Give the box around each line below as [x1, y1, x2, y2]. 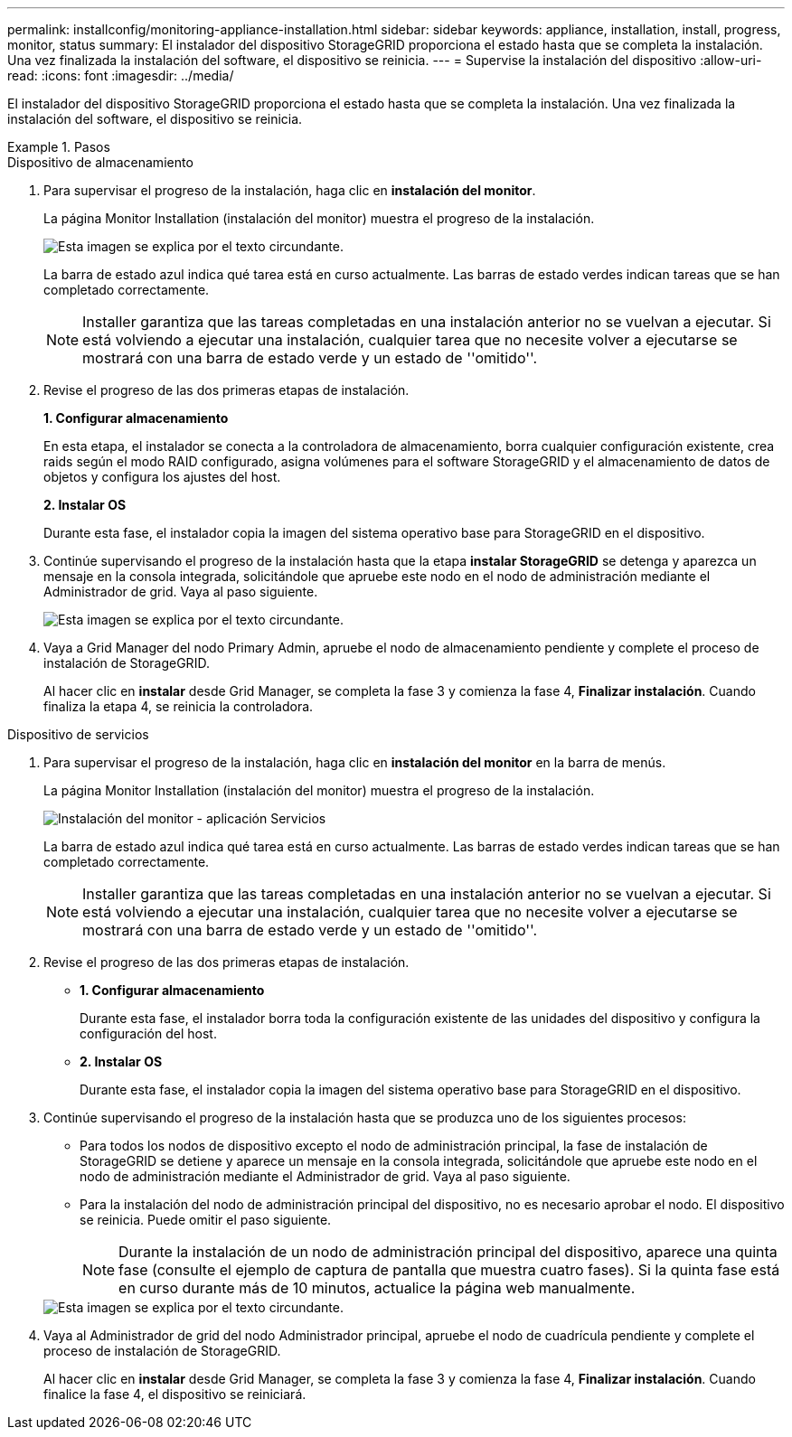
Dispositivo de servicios [7, 727, 149, 742]
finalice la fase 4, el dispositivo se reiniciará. [43, 1386, 306, 1402]
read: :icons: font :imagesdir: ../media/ [7, 68, 234, 83]
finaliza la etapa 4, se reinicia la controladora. [43, 699, 314, 714]
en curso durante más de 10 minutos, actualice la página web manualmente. [118, 1279, 636, 1297]
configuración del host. [80, 1026, 217, 1041]
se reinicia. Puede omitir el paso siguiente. [80, 1212, 332, 1227]
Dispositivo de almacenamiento [7, 155, 193, 170]
